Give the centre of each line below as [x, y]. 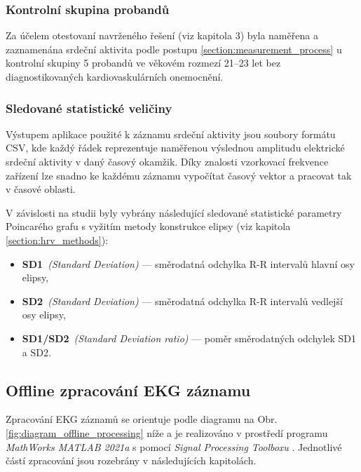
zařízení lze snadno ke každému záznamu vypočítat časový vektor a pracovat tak [179, 175]
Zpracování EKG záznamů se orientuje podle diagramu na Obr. [142, 419]
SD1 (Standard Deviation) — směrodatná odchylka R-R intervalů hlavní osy [188, 263]
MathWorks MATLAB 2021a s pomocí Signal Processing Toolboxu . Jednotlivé [174, 446]
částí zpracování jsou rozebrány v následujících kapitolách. [131, 460]
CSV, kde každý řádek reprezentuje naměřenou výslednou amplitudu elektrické [175, 148]
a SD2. [36, 352]
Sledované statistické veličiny [89, 108]
